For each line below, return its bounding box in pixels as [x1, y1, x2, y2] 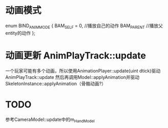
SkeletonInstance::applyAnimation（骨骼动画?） [5, 80, 107, 87]
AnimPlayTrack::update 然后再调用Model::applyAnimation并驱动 [5, 74, 140, 80]
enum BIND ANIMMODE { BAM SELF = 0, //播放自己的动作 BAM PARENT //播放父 [5, 23, 163, 30]
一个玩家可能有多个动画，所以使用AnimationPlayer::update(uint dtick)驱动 [5, 68, 161, 74]
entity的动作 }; [5, 30, 36, 36]
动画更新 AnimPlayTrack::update [5, 50, 146, 61]
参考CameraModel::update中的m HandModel [5, 116, 95, 123]
